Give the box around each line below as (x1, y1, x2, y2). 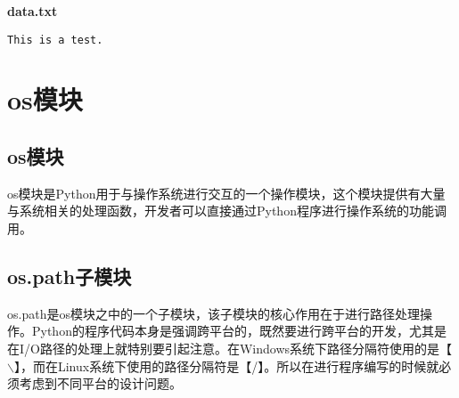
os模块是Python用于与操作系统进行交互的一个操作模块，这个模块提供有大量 (7, 183, 446, 202)
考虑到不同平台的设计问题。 (19, 374, 182, 393)
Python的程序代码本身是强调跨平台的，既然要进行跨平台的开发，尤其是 (31, 321, 447, 340)
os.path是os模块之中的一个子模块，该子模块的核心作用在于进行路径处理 (7, 304, 420, 322)
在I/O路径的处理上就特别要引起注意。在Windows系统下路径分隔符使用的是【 (7, 339, 453, 357)
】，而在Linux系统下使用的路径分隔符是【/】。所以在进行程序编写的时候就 (13, 356, 439, 375)
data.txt (7, 2, 58, 20)
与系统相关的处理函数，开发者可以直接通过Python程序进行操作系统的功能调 (7, 201, 447, 220)
